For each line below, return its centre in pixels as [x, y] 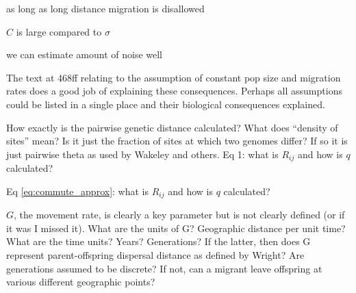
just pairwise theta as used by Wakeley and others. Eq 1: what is [142, 154]
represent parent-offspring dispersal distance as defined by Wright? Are [155, 255]
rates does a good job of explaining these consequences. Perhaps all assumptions [174, 91]
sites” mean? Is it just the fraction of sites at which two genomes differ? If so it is [177, 141]
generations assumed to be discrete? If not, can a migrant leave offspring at [164, 268]
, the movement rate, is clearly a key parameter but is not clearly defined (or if [179, 215]
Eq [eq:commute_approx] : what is [77, 191]
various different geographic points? [81, 282]
